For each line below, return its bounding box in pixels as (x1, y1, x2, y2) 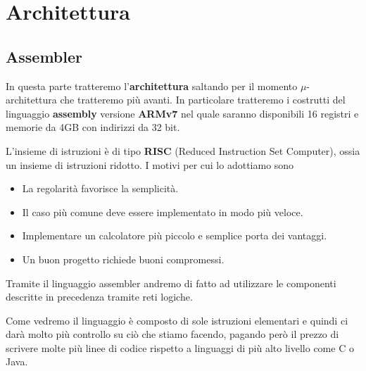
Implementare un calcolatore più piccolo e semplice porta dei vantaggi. (22, 228, 327, 243)
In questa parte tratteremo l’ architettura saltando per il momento (6, 78, 298, 93)
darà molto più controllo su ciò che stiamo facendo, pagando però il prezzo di (6, 327, 339, 341)
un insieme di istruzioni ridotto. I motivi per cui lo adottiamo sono (6, 157, 294, 172)
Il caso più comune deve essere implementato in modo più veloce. (22, 204, 303, 219)
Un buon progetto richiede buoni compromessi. (22, 251, 225, 266)
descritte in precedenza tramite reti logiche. (6, 289, 193, 304)
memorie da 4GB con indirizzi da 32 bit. (6, 120, 180, 134)
